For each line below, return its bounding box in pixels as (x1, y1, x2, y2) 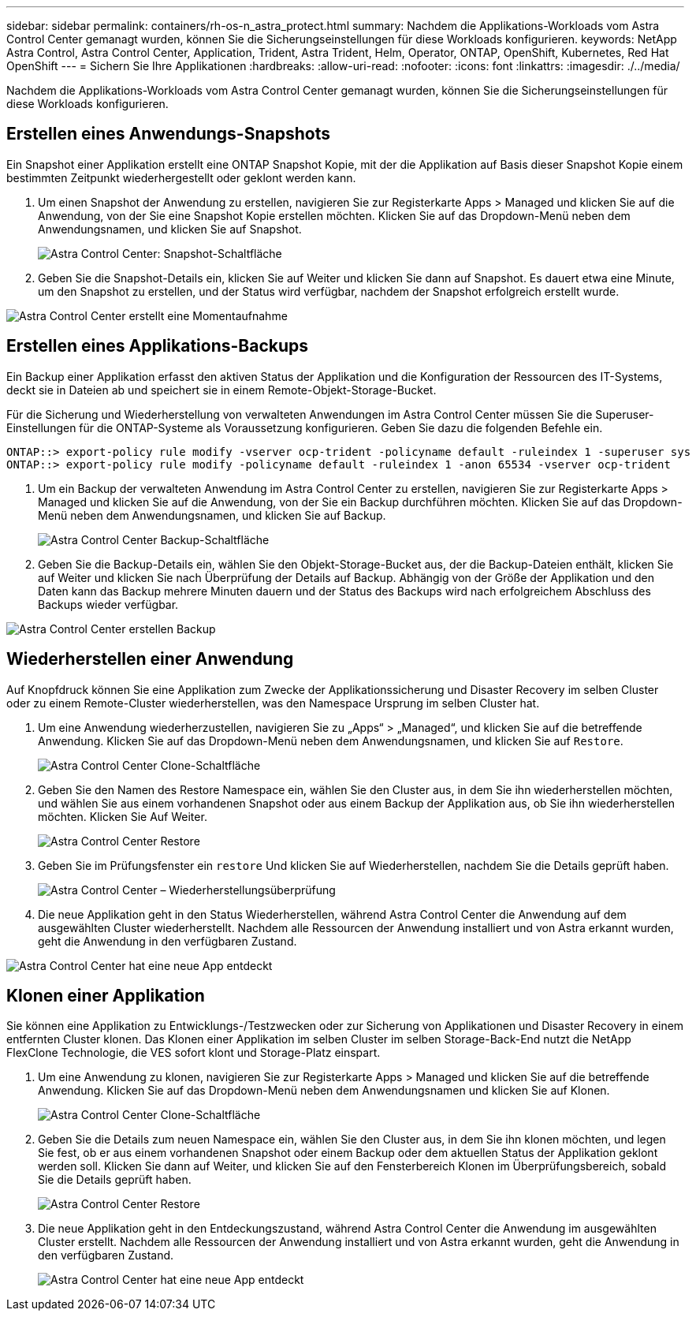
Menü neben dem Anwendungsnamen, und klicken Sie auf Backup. (38, 508, 386, 522)
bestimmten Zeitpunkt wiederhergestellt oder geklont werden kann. (6, 170, 356, 185)
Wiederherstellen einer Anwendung (6, 649, 294, 670)
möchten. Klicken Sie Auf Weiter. (38, 809, 207, 823)
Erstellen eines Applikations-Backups (6, 336, 309, 356)
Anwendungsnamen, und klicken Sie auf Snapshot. (38, 222, 302, 236)
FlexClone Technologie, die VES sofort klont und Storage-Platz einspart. (6, 1046, 381, 1060)
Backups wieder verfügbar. (38, 597, 179, 611)
